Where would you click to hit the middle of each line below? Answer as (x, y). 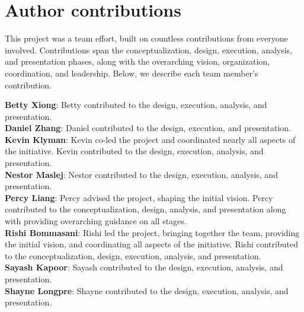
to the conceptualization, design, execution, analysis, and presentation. (133, 255)
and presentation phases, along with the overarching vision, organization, (137, 61)
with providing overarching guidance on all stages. (96, 221)
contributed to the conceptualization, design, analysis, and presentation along (145, 209)
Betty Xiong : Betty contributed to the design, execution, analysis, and (136, 105)
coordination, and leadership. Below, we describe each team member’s (132, 73)
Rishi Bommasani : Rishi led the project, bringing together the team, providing (152, 232)
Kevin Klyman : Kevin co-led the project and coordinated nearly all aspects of (150, 139)
